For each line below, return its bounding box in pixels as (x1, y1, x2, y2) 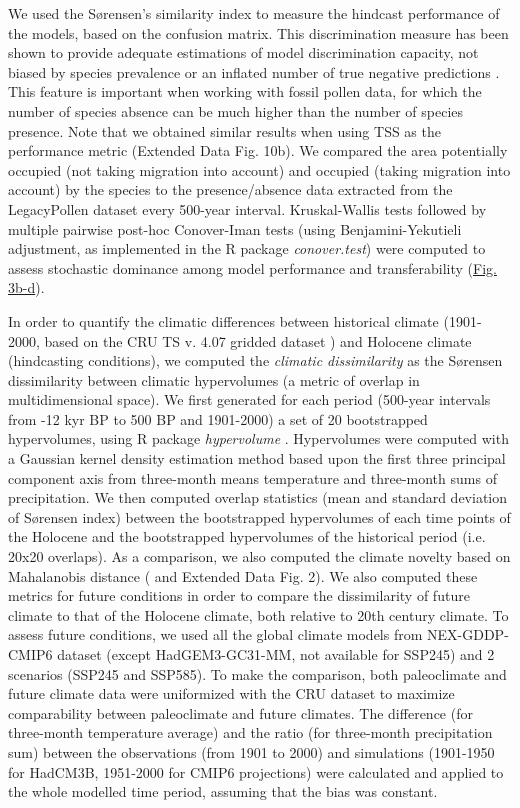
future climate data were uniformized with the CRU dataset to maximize (8, 683, 455, 704)
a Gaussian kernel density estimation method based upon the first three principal (8, 448, 506, 469)
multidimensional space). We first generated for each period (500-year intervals (8, 389, 491, 410)
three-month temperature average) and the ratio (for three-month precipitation (8, 722, 493, 743)
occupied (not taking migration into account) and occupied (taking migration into (8, 159, 511, 180)
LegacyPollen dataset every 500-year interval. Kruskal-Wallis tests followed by (8, 198, 487, 219)
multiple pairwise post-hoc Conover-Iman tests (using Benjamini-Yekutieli (8, 218, 462, 239)
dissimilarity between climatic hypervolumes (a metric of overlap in (8, 369, 420, 390)
